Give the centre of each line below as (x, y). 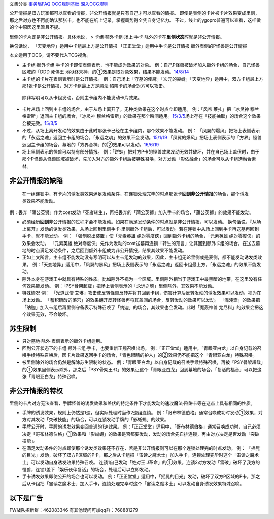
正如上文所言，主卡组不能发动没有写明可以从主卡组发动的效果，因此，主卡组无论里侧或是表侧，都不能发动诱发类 (140, 257)
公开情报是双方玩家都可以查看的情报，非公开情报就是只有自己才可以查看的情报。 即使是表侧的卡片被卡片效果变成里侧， (134, 13)
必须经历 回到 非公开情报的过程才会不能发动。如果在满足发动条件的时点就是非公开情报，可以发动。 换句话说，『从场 (142, 222)
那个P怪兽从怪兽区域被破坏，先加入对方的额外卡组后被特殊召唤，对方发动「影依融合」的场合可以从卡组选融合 (137, 159)
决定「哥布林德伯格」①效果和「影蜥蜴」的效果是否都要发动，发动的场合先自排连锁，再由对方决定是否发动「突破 (141, 434)
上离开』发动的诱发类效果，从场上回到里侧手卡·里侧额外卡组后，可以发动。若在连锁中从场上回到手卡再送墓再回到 (141, 229)
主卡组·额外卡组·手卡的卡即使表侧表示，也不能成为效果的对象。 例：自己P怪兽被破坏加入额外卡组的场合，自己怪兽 (141, 65)
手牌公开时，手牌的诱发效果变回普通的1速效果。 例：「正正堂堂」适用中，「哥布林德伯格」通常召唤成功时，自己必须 (141, 426)
